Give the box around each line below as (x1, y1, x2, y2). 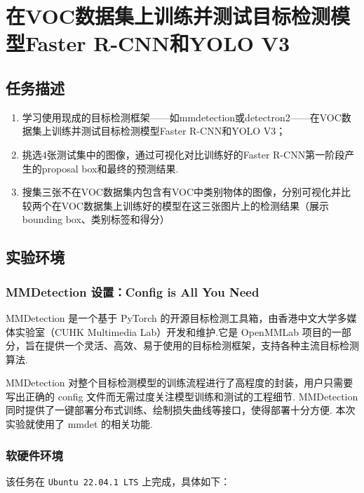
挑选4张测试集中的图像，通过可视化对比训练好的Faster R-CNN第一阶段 (22, 147, 345, 161)
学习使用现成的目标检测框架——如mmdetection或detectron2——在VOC (22, 109, 342, 124)
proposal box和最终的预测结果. (41, 161, 179, 175)
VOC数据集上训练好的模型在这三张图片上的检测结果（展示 (61, 198, 329, 212)
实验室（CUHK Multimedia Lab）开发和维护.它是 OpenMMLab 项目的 (15, 324, 332, 339)
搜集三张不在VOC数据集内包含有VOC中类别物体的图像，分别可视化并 (22, 184, 342, 199)
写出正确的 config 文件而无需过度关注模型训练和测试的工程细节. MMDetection (6, 389, 358, 403)
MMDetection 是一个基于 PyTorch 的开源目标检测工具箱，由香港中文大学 (6, 310, 337, 325)
